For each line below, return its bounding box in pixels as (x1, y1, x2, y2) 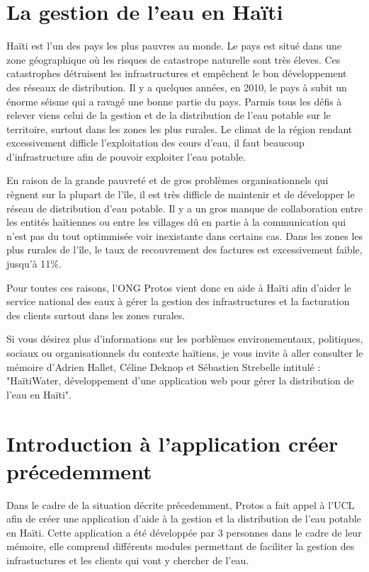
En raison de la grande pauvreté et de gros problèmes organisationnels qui (6, 173, 329, 188)
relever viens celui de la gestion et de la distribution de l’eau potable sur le (6, 108, 331, 122)
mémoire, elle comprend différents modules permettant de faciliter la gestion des (6, 539, 355, 554)
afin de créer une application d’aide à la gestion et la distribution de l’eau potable (6, 511, 361, 526)
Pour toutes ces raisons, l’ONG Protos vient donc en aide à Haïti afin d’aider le (6, 280, 351, 294)
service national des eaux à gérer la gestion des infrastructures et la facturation (6, 294, 350, 309)
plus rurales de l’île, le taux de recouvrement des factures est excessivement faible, (6, 242, 363, 257)
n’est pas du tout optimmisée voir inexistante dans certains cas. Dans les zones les (6, 228, 363, 243)
